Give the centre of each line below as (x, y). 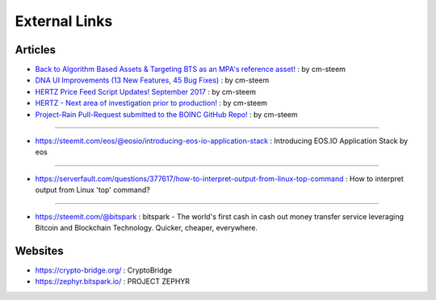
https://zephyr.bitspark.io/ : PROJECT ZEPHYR (112, 281)
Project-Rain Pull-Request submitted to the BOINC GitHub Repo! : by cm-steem (166, 114)
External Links (64, 21)
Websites (39, 251)
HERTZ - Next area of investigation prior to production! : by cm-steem (151, 103)
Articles (36, 50)
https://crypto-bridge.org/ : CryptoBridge (104, 270)
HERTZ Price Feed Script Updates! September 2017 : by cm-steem (145, 91)
